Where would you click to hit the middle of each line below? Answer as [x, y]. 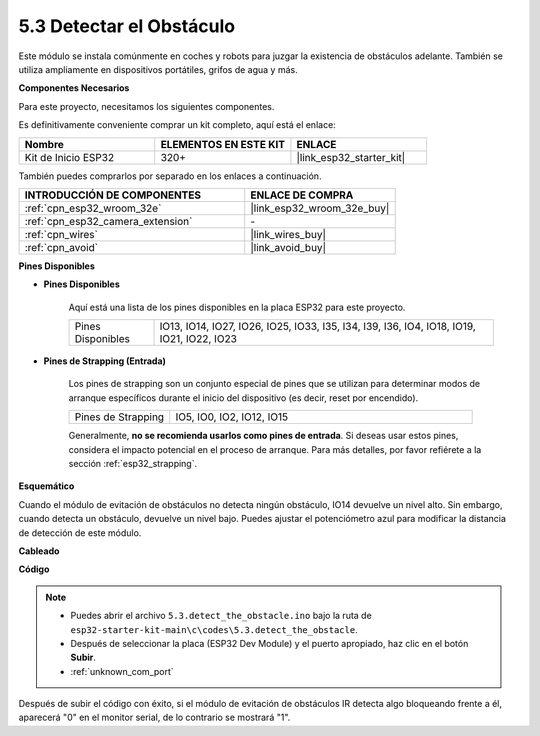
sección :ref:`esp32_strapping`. [133, 464]
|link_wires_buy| [288, 234]
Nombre [44, 144]
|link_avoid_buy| [288, 247]
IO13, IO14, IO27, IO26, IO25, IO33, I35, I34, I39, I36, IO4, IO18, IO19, [318, 327]
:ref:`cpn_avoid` [61, 247]
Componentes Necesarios [74, 88]
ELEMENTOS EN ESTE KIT [222, 144]
